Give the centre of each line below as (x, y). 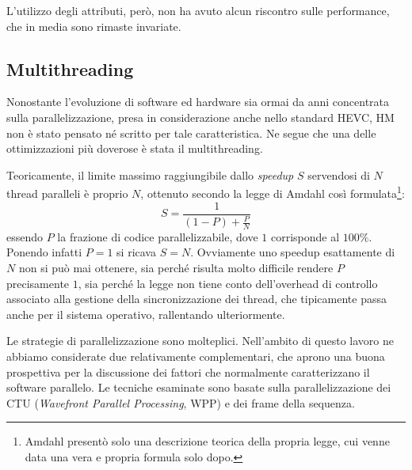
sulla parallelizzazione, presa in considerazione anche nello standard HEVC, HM (200, 117)
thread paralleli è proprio (67, 193)
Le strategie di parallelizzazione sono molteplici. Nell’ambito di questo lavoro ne (200, 341)
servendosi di (339, 174)
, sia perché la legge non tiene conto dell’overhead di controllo (228, 283)
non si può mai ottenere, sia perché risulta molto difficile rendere (176, 268)
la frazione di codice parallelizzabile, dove (158, 236)
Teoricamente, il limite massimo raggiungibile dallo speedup (150, 174)
